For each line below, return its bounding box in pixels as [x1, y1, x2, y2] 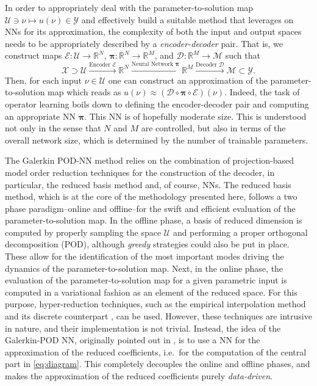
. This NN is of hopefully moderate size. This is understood [84, 109, 307, 122]
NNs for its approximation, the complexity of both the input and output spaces [5, 25, 302, 38]
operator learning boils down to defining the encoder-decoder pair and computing [5, 97, 309, 110]
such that [225, 49, 260, 62]
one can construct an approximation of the [108, 73, 268, 86]
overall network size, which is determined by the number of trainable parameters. [5, 133, 308, 146]
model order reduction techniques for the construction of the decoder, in [5, 166, 275, 178]
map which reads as [48, 86, 121, 98]
